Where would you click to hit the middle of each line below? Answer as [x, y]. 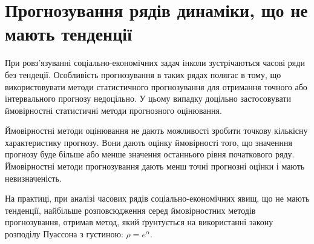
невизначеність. [33, 178]
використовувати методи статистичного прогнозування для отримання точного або [156, 86]
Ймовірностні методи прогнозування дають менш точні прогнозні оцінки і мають [155, 166]
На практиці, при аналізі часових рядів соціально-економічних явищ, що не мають [157, 198]
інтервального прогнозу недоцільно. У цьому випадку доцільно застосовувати [148, 98]
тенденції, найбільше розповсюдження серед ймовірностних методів [130, 210]
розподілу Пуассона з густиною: [64, 234]
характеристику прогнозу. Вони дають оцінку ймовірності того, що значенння [149, 142]
